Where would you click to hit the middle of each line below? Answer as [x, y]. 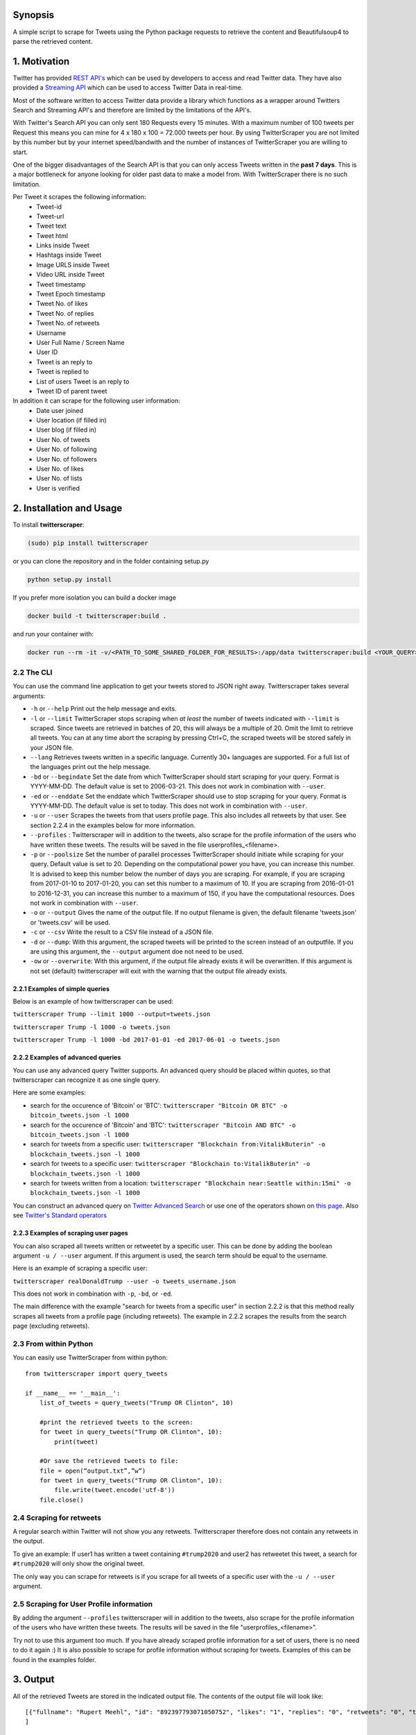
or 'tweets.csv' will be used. [70, 922]
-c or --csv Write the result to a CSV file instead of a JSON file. [122, 932]
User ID [47, 352]
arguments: [29, 696]
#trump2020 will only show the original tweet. [79, 1564]
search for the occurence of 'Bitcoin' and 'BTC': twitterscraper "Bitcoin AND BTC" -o [163, 1125]
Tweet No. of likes [62, 304]
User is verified [58, 488]
